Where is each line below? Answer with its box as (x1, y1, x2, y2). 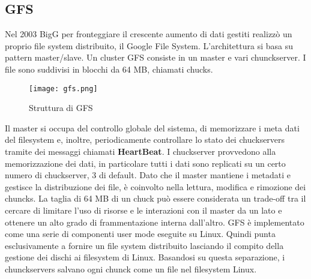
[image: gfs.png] (29, 84, 98, 93)
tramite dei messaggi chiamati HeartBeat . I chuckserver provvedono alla (5, 145, 276, 158)
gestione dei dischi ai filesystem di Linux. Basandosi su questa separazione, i (5, 251, 285, 263)
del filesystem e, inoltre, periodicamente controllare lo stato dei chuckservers (5, 133, 285, 146)
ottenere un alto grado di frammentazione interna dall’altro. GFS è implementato (5, 215, 304, 228)
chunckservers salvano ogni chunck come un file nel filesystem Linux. (5, 262, 257, 275)
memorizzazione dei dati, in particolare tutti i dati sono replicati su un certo (5, 157, 286, 169)
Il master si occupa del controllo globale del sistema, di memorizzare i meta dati (5, 121, 300, 134)
